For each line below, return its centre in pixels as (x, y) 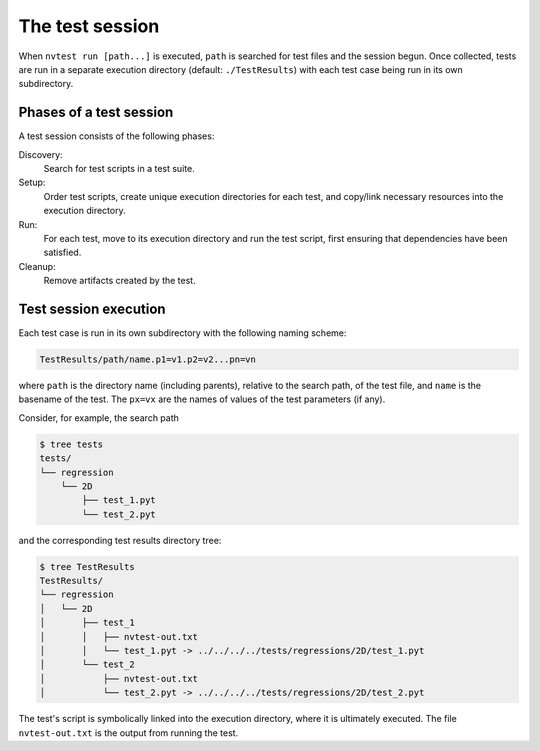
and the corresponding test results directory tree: (120, 540)
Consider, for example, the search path (99, 417)
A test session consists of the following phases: (116, 136)
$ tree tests (71, 444)
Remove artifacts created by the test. (119, 281)
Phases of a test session (96, 112)
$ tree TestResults (87, 566)
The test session (89, 26)
